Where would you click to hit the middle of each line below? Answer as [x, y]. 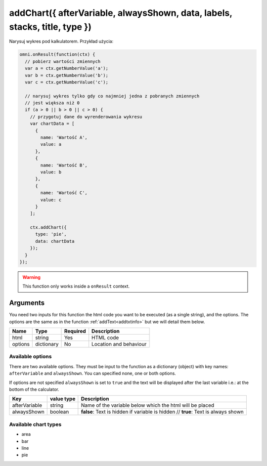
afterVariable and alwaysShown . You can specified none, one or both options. [93, 374]
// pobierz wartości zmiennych [63, 61]
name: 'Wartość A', [64, 138]
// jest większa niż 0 [52, 103]
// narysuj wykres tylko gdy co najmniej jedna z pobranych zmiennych [112, 96]
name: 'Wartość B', [64, 165]
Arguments [27, 303]
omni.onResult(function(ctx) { [58, 55]
